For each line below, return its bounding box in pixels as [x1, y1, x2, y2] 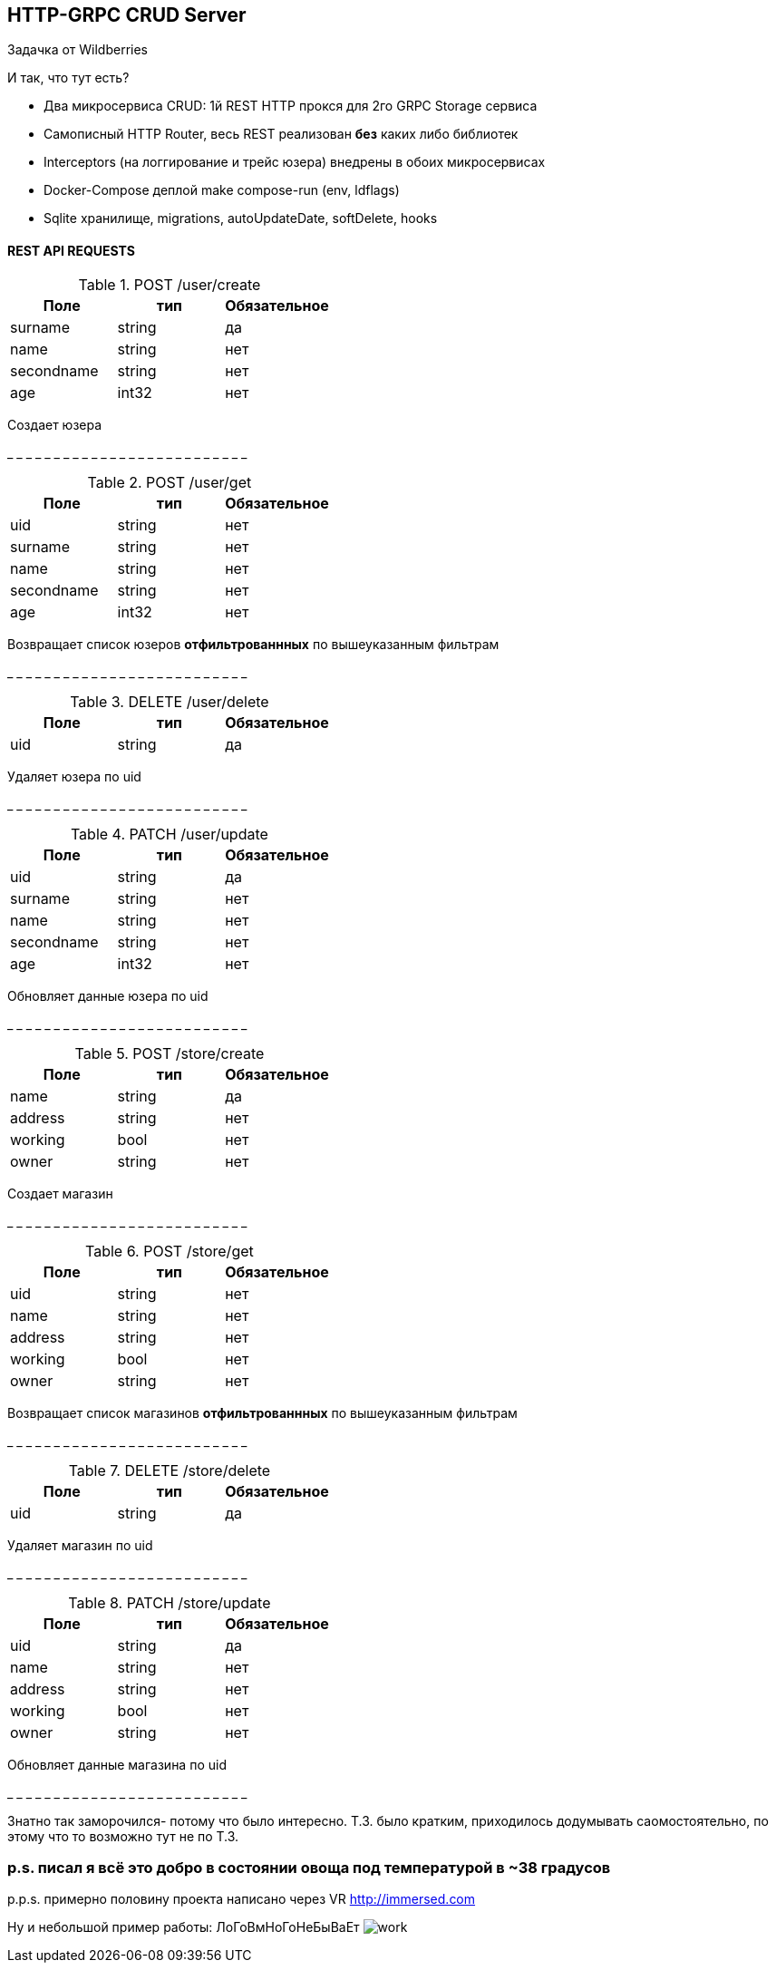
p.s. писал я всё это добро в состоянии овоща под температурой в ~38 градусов [7, 1858, 611, 1878]
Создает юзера [7, 416, 102, 432]
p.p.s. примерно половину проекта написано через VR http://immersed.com [7, 1891, 476, 1907]
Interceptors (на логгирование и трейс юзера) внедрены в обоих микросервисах [44, 154, 546, 170]
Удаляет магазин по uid [7, 1537, 153, 1553]
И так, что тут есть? [7, 70, 130, 86]
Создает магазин [7, 1185, 113, 1201]
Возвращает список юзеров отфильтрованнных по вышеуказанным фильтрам [7, 636, 500, 652]
